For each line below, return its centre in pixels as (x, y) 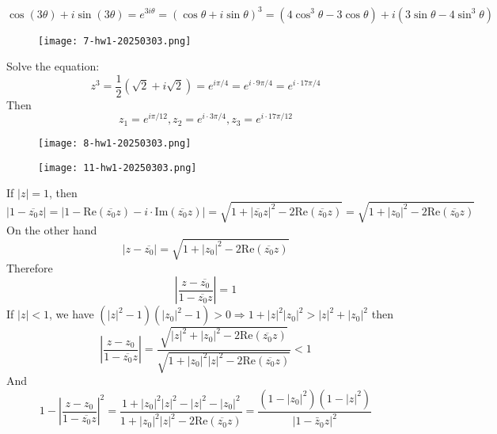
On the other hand (52, 230)
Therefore (30, 267)
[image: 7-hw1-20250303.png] (115, 41)
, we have (71, 314)
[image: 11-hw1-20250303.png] (118, 168)
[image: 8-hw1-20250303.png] (115, 143)
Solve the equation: (53, 66)
